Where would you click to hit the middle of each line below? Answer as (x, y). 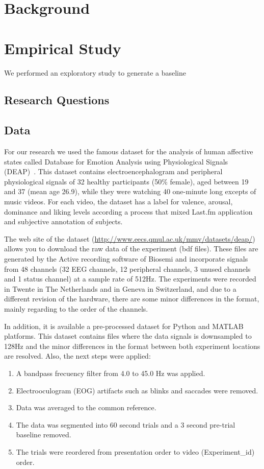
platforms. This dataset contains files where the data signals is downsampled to (128, 336)
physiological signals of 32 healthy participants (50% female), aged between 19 (126, 181)
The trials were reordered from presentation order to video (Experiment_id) (135, 451)
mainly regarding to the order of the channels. (76, 308)
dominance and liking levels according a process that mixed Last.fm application (128, 211)
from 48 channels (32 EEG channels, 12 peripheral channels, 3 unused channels (127, 268)
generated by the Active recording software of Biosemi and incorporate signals (126, 259)
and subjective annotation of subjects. (63, 221)
